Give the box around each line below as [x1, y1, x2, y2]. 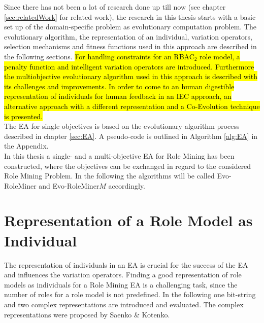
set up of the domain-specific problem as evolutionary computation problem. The [4, 21, 256, 32]
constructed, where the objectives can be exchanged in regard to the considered [4, 160, 251, 171]
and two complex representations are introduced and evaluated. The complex [4, 299, 244, 309]
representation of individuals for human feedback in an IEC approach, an [4, 91, 232, 101]
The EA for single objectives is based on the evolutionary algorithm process [4, 121, 240, 131]
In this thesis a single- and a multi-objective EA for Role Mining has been [4, 150, 235, 161]
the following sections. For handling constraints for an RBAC [4, 51, 194, 61]
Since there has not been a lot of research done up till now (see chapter [4, 2, 226, 12]
